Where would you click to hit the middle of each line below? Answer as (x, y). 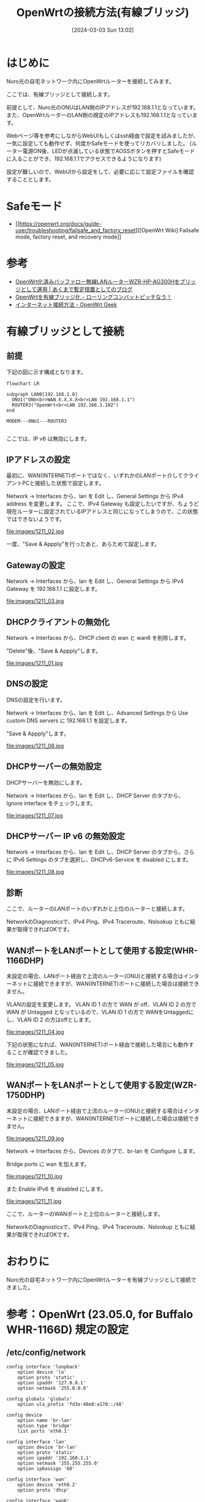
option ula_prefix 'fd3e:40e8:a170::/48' (71, 1404)
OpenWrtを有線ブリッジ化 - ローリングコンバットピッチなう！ (94, 297)
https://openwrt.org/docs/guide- (61, 224)
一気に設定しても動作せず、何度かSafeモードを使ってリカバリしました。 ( (99, 143)
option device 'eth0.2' (48, 1485)
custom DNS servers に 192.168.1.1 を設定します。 (68, 720)
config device (24, 1415)
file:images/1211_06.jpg (35, 746)
